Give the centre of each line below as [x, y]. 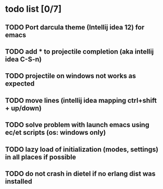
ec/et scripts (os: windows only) [56, 133]
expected [20, 84]
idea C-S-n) [23, 59]
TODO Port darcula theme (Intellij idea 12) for [75, 27]
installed [19, 181]
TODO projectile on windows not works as [70, 76]
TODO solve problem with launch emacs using [77, 125]
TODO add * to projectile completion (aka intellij [79, 51]
